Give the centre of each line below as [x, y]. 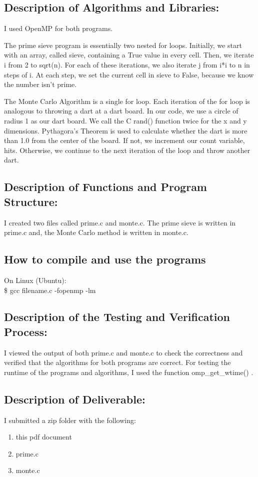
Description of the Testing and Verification [117, 317]
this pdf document [44, 437]
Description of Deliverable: [75, 399]
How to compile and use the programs [105, 259]
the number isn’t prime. [40, 84]
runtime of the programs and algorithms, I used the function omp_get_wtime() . [129, 372]
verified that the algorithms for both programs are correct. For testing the [117, 362]
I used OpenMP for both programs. [58, 28]
